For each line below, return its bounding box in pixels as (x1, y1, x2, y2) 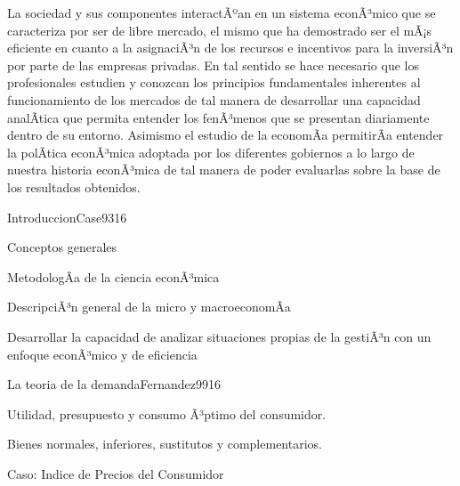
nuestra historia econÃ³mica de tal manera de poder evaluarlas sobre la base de (7, 160, 440, 179)
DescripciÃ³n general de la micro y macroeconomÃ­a (7, 297, 291, 316)
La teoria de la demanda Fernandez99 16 (7, 375, 222, 393)
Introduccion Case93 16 (7, 207, 127, 226)
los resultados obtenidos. (7, 177, 141, 196)
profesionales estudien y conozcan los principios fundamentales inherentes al (7, 73, 421, 92)
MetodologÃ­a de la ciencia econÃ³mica (7, 267, 220, 286)
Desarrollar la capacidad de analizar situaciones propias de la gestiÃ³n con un (7, 327, 432, 345)
